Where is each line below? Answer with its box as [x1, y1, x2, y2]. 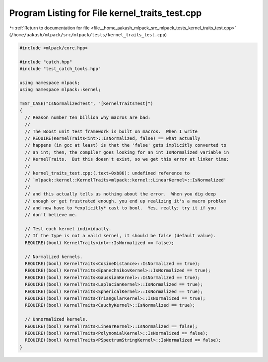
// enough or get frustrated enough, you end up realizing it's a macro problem [25, 198, 227, 204]
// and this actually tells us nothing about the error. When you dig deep [25, 191, 216, 197]
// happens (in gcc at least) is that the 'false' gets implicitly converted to [25, 142, 227, 148]
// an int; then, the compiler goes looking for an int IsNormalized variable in [25, 149, 229, 155]
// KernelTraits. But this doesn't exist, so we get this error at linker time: [25, 157, 229, 162]
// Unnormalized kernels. [25, 316, 88, 322]
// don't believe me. [25, 212, 78, 218]
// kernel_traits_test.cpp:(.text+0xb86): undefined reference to [25, 170, 190, 176]
